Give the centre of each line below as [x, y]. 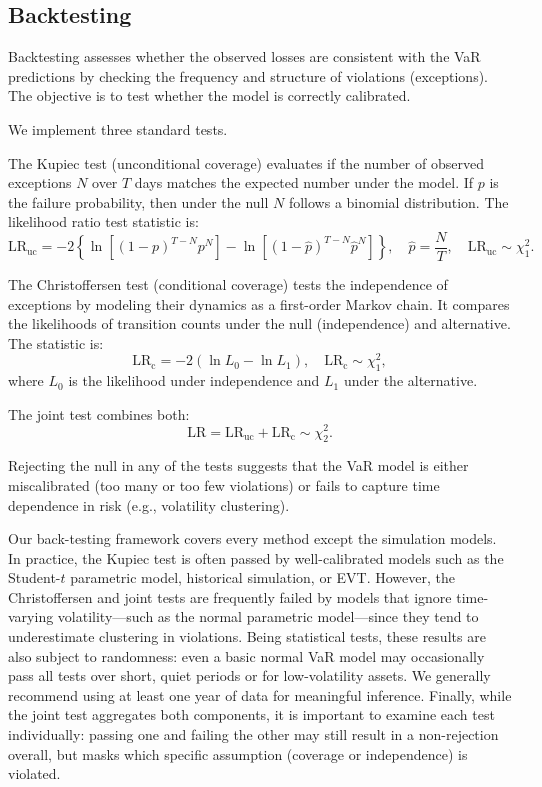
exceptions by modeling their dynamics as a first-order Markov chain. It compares [259, 303]
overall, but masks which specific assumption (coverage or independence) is [238, 753]
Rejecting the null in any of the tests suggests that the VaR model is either [238, 465]
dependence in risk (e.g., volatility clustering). [149, 504]
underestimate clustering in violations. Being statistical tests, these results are [247, 636]
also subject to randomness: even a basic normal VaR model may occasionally [246, 655]
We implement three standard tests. [118, 128]
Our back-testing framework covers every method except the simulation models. [252, 538]
